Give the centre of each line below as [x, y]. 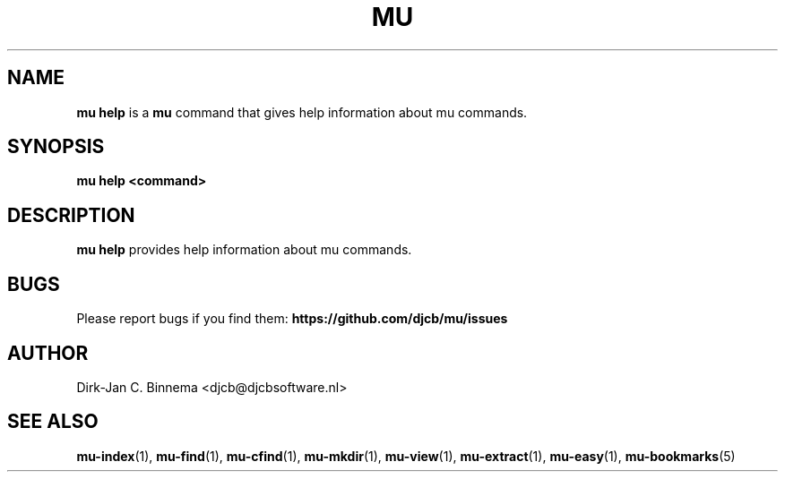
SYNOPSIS [56, 147]
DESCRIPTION [71, 215]
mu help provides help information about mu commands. [244, 250]
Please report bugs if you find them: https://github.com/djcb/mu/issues [292, 319]
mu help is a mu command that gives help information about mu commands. [302, 112]
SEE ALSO [53, 422]
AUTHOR [48, 353]
